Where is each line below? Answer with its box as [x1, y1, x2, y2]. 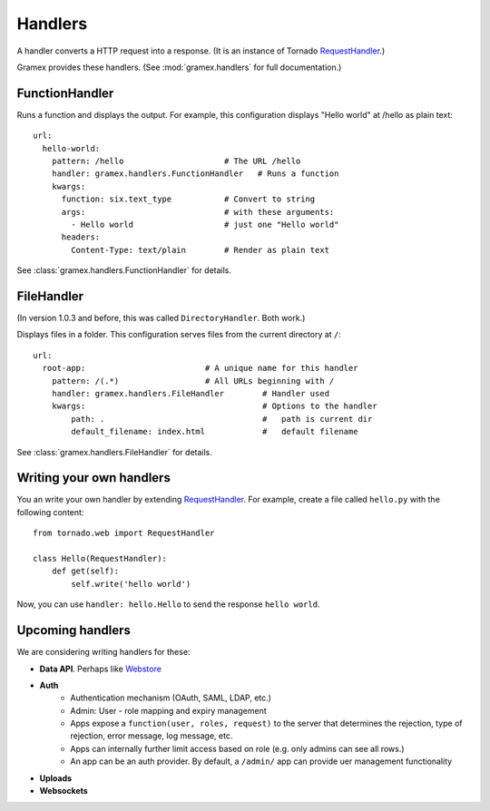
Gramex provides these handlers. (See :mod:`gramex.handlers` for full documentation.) [16, 62, 342, 73]
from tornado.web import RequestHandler [33, 528, 215, 539]
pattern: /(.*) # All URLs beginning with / [51, 376, 335, 386]
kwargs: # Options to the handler [51, 401, 377, 412]
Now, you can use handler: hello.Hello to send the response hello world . [16, 599, 320, 610]
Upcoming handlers [16, 622, 132, 639]
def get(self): [51, 566, 120, 576]
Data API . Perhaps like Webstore [39, 663, 162, 674]
